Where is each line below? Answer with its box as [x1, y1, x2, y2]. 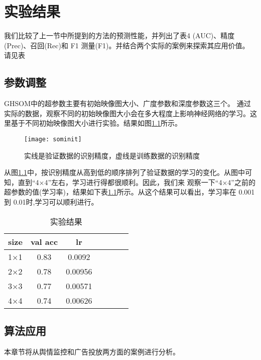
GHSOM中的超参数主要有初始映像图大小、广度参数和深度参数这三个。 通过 [4, 98, 251, 109]
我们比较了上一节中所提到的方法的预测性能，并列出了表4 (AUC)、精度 [4, 30, 235, 41]
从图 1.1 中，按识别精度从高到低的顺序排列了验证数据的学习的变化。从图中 [4, 167, 245, 177]
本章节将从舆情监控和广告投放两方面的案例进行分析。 [4, 346, 180, 356]
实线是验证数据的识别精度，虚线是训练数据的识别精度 [24, 150, 200, 160]
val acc [30, 235, 58, 247]
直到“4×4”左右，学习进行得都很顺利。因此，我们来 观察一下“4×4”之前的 [18, 176, 255, 187]
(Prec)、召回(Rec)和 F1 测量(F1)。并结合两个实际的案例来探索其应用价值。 [4, 40, 249, 50]
